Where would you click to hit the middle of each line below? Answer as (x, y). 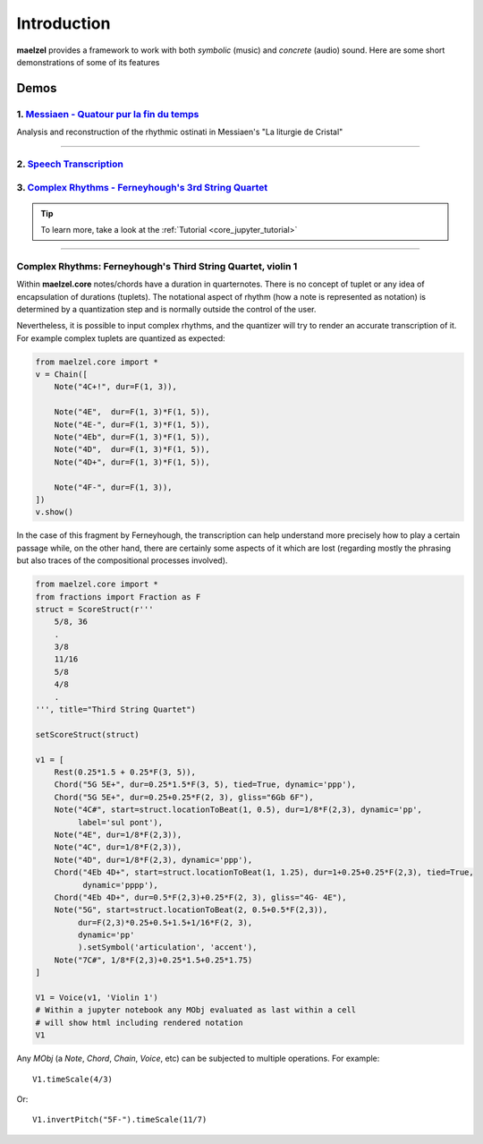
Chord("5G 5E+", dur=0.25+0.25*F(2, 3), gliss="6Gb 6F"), (184, 797)
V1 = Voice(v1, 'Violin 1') (97, 998)
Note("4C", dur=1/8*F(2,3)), (118, 847)
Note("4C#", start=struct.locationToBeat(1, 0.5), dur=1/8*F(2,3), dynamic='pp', (238, 810)
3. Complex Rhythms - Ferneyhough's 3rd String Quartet (142, 188)
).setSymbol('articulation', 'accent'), (167, 948)
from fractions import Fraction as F (118, 597)
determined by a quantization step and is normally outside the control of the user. (166, 309)
